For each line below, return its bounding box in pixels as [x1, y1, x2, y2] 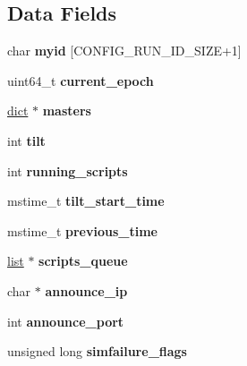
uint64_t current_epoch [7, 71, 154, 89]
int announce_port [7, 311, 124, 330]
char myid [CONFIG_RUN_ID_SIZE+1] [7, 41, 242, 60]
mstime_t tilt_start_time [7, 192, 165, 210]
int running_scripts [7, 161, 128, 180]
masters [42, 101, 91, 120]
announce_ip [45, 281, 128, 300]
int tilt [7, 131, 46, 149]
